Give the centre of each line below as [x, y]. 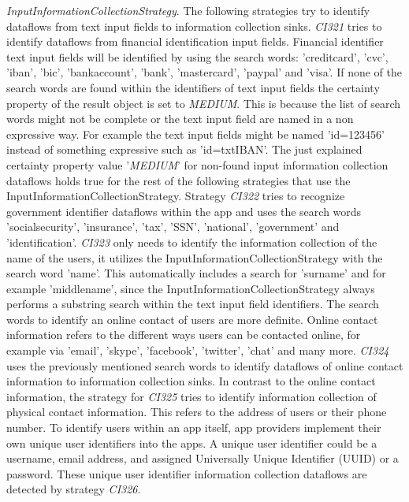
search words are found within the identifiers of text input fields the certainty [193, 87]
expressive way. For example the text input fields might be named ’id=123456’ [196, 134]
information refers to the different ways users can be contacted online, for [184, 335]
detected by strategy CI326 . [74, 489]
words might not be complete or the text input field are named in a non [180, 119]
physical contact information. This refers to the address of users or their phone [197, 412]
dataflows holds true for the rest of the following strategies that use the [178, 180]
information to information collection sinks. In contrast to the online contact [191, 381]
